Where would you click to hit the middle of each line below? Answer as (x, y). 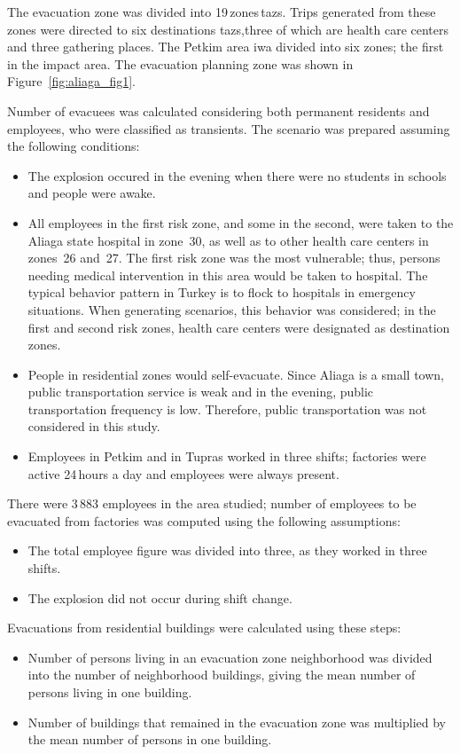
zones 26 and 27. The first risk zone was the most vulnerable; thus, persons (234, 258)
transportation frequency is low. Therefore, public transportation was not (227, 408)
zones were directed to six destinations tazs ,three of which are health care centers (228, 29)
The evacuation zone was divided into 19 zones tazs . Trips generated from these (222, 12)
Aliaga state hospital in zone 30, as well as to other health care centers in (228, 240)
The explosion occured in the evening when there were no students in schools (237, 175)
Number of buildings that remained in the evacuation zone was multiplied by (237, 722)
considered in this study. (94, 426)
